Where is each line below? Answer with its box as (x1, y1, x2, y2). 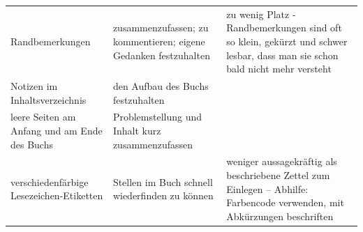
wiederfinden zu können (112, 188, 214, 203)
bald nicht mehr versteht (226, 61, 332, 76)
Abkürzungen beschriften (226, 208, 334, 223)
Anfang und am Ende (10, 123, 103, 137)
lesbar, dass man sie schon (226, 47, 339, 62)
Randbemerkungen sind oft (226, 20, 342, 35)
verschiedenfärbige (10, 174, 89, 189)
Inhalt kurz (112, 123, 161, 137)
